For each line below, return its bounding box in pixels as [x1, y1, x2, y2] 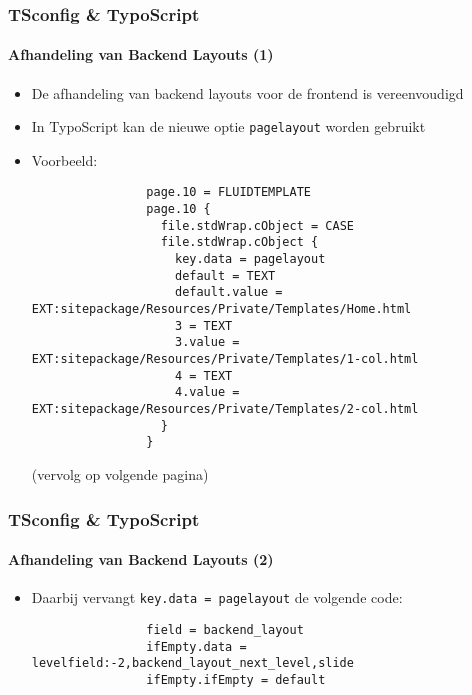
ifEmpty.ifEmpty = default [146, 672, 326, 687]
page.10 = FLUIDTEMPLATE [146, 185, 311, 200]
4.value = [174, 385, 240, 400]
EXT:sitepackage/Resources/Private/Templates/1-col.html [31, 352, 419, 367]
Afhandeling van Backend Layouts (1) [8, 44, 274, 65]
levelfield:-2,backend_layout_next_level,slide [31, 656, 354, 671]
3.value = [174, 335, 240, 350]
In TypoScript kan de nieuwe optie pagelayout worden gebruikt [31, 116, 426, 137]
